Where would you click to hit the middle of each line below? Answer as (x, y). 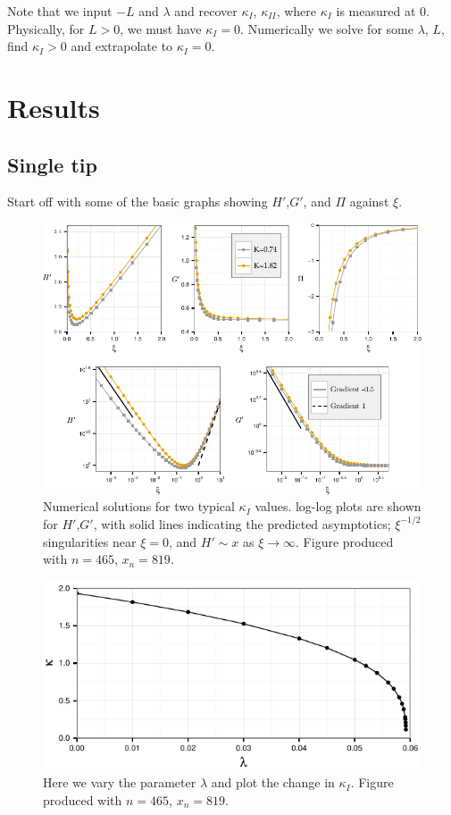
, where (296, 11)
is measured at (376, 11)
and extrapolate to (122, 46)
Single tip (52, 164)
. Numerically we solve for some (327, 28)
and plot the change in (273, 782)
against (369, 202)
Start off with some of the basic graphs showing (138, 202)
